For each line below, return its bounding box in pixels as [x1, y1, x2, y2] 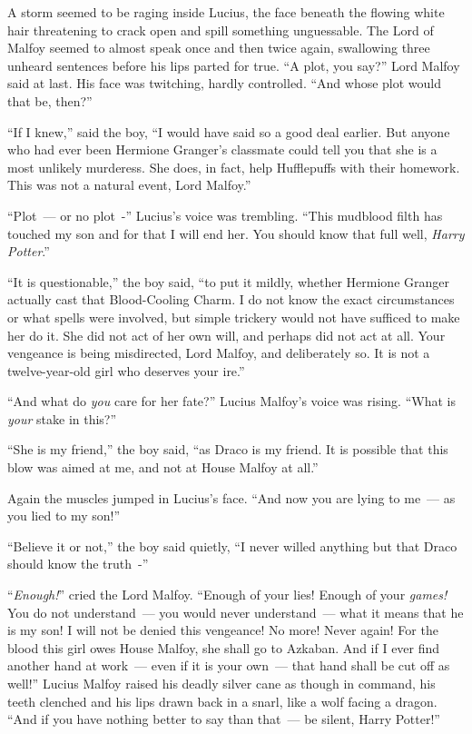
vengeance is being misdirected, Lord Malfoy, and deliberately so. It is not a [7, 343, 430, 362]
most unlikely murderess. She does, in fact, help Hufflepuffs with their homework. [7, 157, 460, 176]
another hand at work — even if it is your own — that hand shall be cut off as [7, 656, 450, 675]
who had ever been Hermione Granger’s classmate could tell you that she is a [7, 140, 438, 159]
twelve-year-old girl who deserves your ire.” [7, 361, 245, 380]
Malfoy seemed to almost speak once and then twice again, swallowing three [7, 38, 430, 57]
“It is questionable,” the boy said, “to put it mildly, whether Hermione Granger [7, 272, 450, 291]
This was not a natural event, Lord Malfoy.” [7, 175, 251, 194]
